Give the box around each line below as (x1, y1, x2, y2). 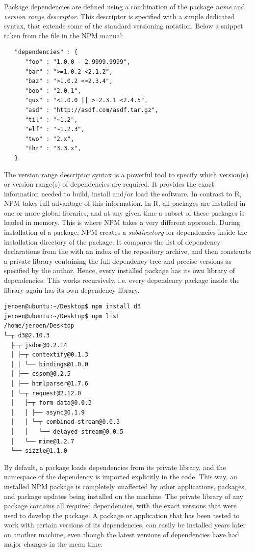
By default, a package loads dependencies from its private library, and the (4, 462, 226, 472)
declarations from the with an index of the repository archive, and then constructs (4, 246, 251, 256)
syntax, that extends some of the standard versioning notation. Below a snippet (4, 21, 243, 31)
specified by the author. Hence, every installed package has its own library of (4, 265, 235, 276)
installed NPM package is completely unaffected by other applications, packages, (4, 481, 246, 491)
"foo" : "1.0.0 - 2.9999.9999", (25, 58, 130, 65)
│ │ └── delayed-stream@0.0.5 (11, 428, 124, 435)
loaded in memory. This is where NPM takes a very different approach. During (4, 217, 240, 227)
